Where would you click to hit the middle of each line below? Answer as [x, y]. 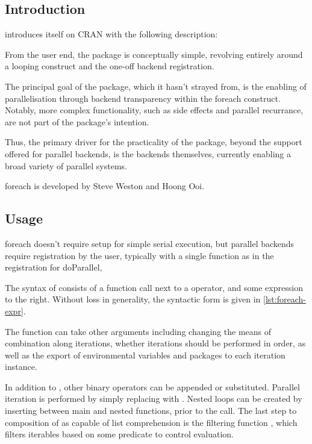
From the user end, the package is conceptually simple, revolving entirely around [154, 54]
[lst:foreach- [285, 299]
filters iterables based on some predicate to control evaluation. [120, 434]
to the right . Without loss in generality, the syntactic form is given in [133, 299]
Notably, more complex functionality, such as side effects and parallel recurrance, [154, 110]
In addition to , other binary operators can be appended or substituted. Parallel [152, 386]
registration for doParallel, [54, 267]
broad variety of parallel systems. [66, 165]
